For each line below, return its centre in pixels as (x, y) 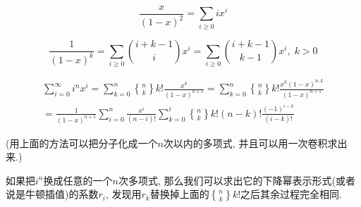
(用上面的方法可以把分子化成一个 (82, 143)
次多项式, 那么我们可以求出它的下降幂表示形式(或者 (237, 180)
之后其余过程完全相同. (291, 194)
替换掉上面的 (179, 194)
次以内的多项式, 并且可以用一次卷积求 (250, 143)
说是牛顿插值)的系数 (52, 194)
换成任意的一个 (78, 180)
